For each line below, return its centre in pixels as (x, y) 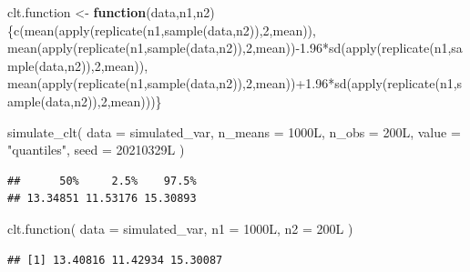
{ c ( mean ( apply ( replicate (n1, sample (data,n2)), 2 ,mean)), (162, 30)
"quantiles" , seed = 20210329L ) (96, 150)
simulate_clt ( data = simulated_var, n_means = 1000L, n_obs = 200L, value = (234, 131)
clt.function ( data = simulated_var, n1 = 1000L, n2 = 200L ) (180, 228)
